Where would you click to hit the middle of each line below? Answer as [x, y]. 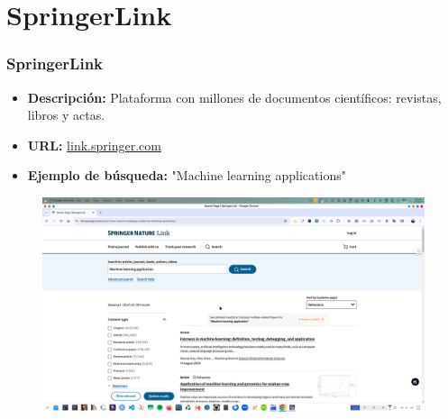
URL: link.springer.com [94, 145]
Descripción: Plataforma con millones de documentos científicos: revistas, [234, 97]
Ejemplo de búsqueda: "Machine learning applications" [187, 175]
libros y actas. [66, 115]
